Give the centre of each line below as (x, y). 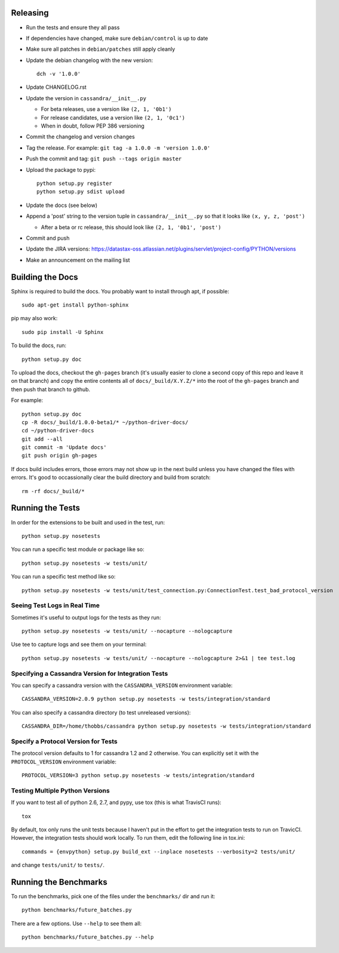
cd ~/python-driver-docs (58, 431)
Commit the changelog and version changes (81, 137)
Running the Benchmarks (59, 882)
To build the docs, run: (39, 345)
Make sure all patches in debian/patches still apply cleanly (101, 49)
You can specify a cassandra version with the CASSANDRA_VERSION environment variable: (122, 685)
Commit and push (48, 238)
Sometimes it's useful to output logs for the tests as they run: (86, 617)
